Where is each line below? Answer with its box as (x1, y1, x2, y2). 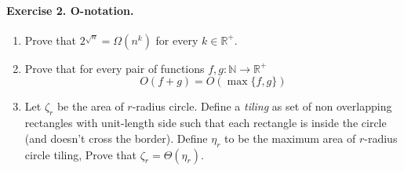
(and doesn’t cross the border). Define (24, 129, 208, 146)
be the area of (56, 98, 124, 115)
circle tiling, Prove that (24, 146, 137, 162)
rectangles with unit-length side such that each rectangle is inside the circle (24, 115, 387, 131)
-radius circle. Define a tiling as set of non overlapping (132, 98, 392, 115)
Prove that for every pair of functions (24, 60, 205, 76)
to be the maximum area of (224, 129, 356, 146)
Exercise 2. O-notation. (6, 2, 134, 18)
